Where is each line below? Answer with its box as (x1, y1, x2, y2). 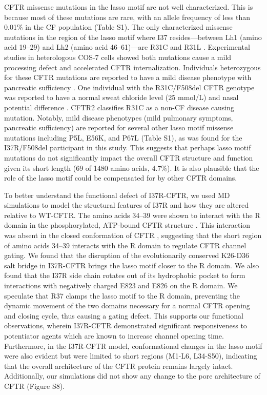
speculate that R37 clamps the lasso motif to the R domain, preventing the (4, 290, 240, 301)
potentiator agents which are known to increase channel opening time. (4, 330, 224, 341)
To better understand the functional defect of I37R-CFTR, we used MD (4, 189, 230, 200)
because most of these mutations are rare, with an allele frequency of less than (4, 11, 251, 22)
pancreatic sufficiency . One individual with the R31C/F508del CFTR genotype (4, 82, 255, 92)
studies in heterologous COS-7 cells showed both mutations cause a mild (4, 51, 232, 62)
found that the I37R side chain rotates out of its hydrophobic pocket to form (4, 270, 245, 281)
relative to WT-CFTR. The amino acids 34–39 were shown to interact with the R (4, 209, 260, 220)
